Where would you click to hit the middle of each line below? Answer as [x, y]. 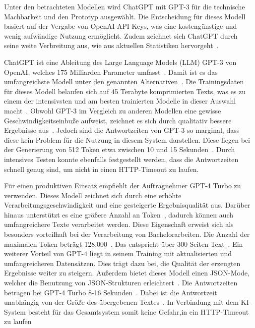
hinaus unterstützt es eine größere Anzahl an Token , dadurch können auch [119, 214]
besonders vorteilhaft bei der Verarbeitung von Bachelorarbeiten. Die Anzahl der [127, 234]
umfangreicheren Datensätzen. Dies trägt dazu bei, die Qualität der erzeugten [122, 263]
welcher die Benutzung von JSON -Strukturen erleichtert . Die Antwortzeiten [121, 283]
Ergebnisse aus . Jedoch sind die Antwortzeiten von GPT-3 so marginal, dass [122, 130]
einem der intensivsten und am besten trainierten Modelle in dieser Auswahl [120, 101]
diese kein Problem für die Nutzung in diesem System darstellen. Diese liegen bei [127, 139]
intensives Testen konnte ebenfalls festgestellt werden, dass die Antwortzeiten [121, 159]
